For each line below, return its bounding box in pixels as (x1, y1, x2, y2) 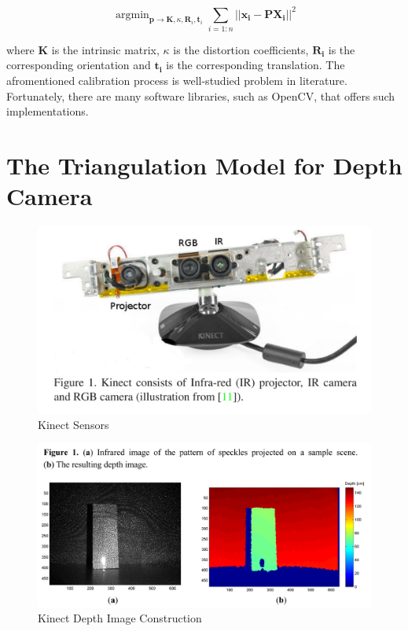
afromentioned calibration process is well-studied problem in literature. (6, 72, 347, 89)
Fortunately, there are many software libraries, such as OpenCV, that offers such (6, 87, 395, 104)
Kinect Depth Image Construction (38, 610, 202, 626)
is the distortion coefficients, (173, 41, 309, 57)
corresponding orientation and (6, 57, 151, 73)
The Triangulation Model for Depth (6, 149, 402, 181)
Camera (6, 180, 93, 212)
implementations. (6, 103, 89, 119)
